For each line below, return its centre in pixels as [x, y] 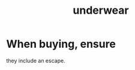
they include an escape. [36, 60]
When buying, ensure [61, 44]
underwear [101, 10]
